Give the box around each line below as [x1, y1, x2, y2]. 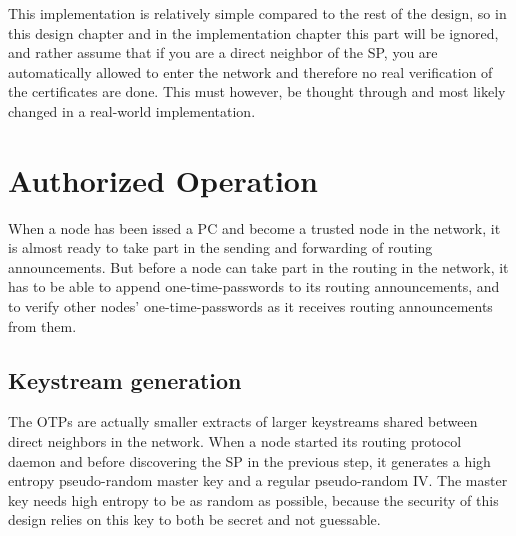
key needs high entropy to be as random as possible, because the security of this [8, 489, 499, 510]
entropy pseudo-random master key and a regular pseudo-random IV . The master [8, 470, 508, 491]
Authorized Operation [8, 159, 318, 200]
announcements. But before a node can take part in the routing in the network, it [8, 256, 509, 277]
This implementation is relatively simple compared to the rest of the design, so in [8, 3, 507, 23]
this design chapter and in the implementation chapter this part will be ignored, [8, 22, 499, 43]
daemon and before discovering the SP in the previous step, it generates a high [8, 450, 491, 471]
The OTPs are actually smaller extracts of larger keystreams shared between [8, 411, 478, 432]
